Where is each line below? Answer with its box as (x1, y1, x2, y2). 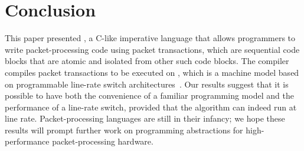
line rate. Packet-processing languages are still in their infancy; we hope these (5, 112, 285, 125)
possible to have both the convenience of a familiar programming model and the (5, 89, 294, 102)
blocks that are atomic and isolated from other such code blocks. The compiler (5, 55, 289, 67)
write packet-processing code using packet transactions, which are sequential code (5, 43, 300, 55)
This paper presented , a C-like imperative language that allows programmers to (5, 32, 296, 44)
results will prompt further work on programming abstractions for (5, 123, 243, 136)
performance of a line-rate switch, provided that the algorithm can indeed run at (5, 100, 297, 113)
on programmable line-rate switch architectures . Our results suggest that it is (5, 78, 289, 90)
